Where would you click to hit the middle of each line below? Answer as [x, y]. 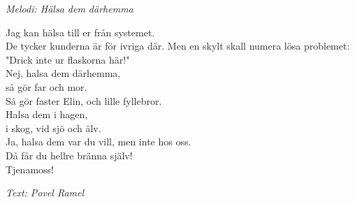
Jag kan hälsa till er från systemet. [80, 32]
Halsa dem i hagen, [47, 114]
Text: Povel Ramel [45, 193]
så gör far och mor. [46, 86]
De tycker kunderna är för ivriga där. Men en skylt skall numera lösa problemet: [178, 46]
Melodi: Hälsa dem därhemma [70, 8]
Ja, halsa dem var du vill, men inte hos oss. [99, 142]
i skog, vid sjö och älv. [53, 128]
